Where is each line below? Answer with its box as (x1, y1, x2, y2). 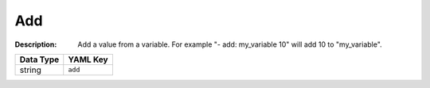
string (19, 64, 41, 75)
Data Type (19, 54, 60, 65)
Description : (14, 40, 57, 49)
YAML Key (68, 54, 108, 65)
